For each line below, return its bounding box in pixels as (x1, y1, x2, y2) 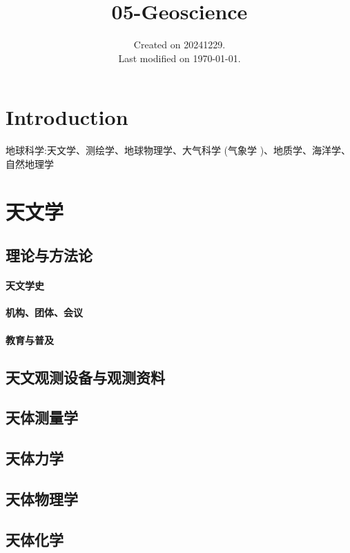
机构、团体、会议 (6, 305, 83, 320)
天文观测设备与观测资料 (6, 366, 165, 387)
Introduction (6, 103, 128, 131)
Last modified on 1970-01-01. (118, 50, 241, 65)
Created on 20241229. (133, 37, 226, 52)
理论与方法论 (6, 244, 93, 266)
